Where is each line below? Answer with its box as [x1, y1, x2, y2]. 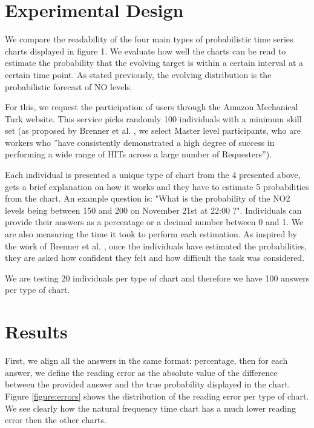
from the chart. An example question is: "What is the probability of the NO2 [5, 192, 290, 205]
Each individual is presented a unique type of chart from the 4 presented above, [5, 168, 301, 181]
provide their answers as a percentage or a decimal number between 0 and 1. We [5, 216, 304, 228]
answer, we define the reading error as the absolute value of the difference [5, 366, 278, 378]
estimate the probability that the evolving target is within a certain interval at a [5, 56, 304, 69]
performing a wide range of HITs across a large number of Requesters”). [5, 148, 272, 160]
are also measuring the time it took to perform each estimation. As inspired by [5, 228, 297, 240]
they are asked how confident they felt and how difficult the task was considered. [5, 251, 305, 264]
